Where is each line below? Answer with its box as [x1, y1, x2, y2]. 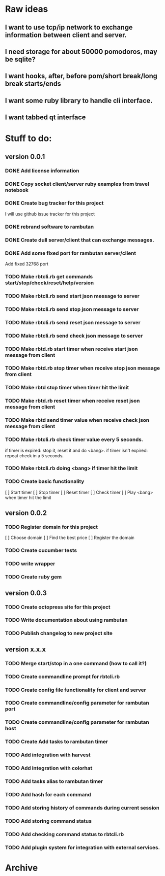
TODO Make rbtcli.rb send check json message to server [5, 332, 143, 339]
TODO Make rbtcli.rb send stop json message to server [5, 305, 139, 312]
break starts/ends [5, 80, 61, 88]
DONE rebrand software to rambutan [5, 223, 94, 230]
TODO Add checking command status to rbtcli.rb [5, 831, 124, 838]
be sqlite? [5, 55, 36, 64]
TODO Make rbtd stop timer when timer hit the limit [5, 384, 129, 391]
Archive [5, 862, 38, 873]
